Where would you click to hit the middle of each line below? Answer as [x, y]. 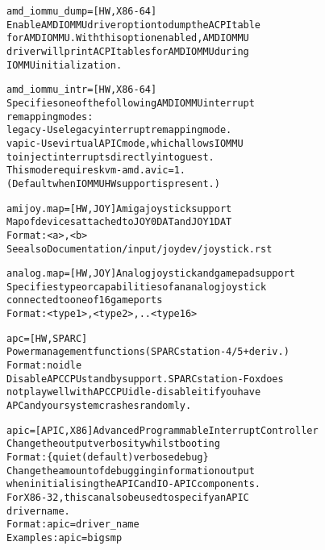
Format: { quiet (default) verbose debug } [108, 458]
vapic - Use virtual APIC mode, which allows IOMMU [125, 143]
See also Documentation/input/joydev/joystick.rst [140, 249]
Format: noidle [44, 366]
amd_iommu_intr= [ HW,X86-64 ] [82, 90]
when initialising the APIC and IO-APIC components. [134, 484]
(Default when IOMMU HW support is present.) [113, 183]
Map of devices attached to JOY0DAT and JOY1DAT [119, 222]
